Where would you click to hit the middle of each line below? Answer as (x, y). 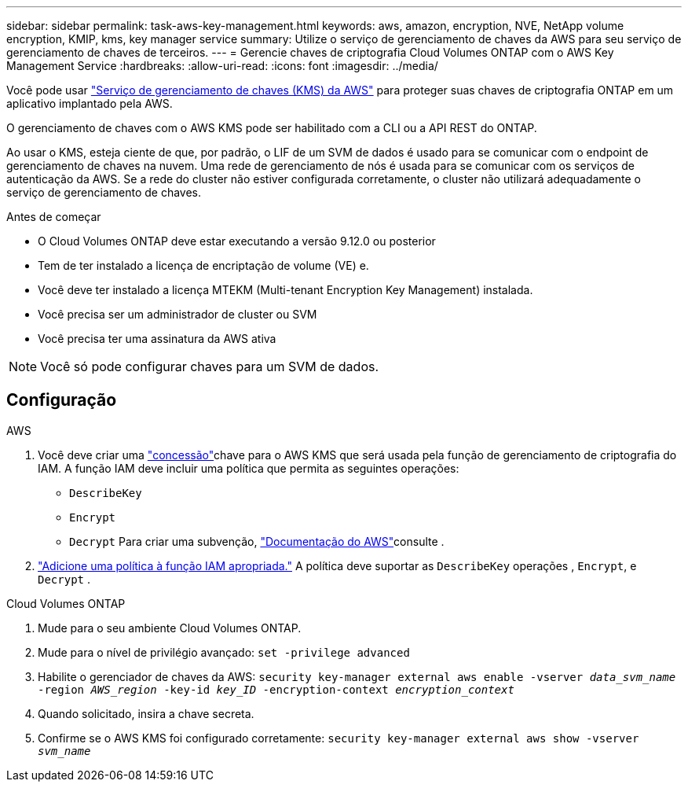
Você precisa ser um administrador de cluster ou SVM (177, 314)
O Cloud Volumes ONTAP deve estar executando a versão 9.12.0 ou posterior (237, 241)
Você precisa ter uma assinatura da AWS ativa (157, 339)
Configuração (62, 400)
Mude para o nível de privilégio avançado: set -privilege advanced (224, 652)
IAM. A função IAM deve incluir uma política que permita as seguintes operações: (249, 468)
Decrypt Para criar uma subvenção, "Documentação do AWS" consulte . (257, 541)
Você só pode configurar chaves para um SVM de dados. (210, 366)
